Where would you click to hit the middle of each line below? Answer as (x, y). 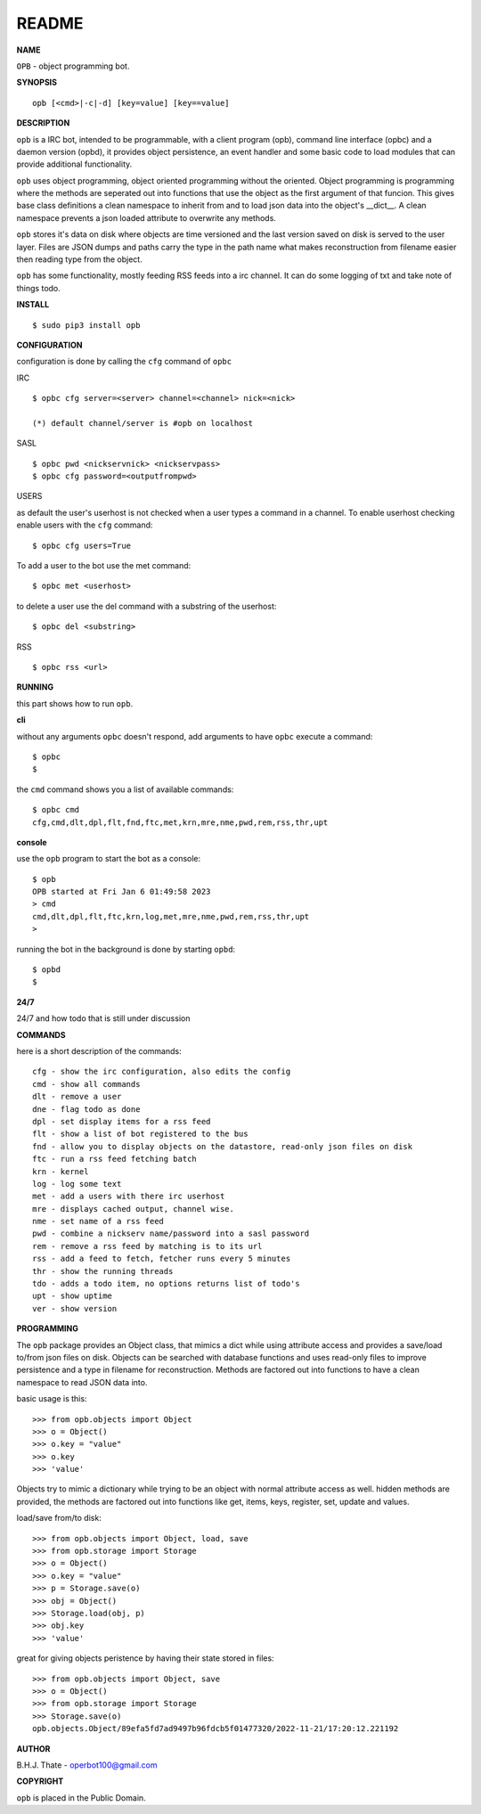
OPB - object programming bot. (73, 66)
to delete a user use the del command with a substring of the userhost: (147, 606)
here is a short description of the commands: (99, 1050)
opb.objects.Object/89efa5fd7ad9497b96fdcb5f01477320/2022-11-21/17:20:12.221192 (216, 1729)
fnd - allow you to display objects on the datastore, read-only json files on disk (223, 1146)
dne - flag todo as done (86, 1109)
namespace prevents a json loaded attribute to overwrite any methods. (146, 217)
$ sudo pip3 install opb (86, 325)
